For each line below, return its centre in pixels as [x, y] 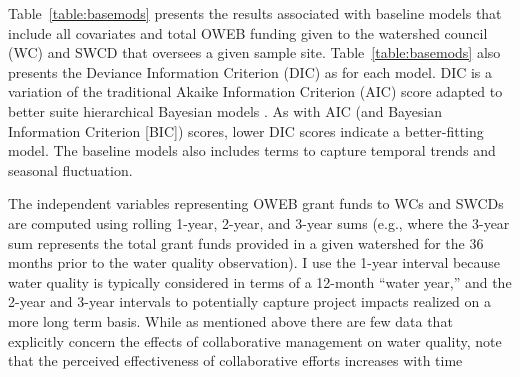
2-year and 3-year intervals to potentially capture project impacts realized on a [249, 301]
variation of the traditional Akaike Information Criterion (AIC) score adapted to [255, 91]
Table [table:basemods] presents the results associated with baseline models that [255, 13]
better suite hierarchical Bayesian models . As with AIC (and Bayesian [225, 110]
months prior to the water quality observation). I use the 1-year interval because [254, 262]
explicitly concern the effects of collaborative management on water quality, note [255, 340]
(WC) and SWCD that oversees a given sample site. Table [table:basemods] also [254, 52]
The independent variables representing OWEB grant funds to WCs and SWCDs [256, 203]
